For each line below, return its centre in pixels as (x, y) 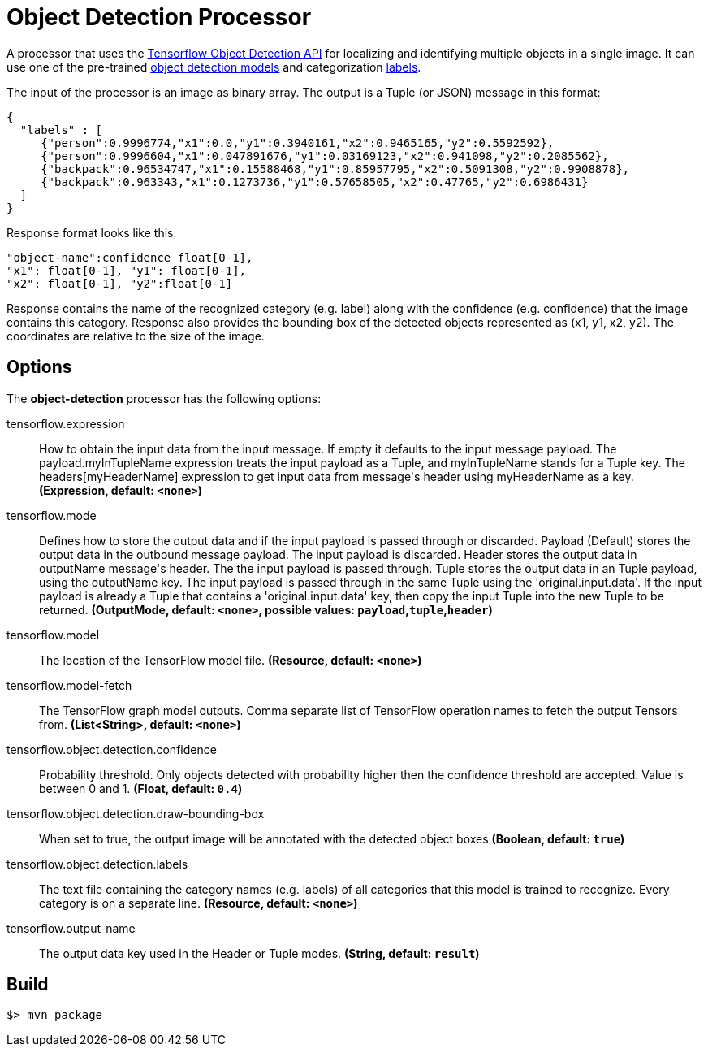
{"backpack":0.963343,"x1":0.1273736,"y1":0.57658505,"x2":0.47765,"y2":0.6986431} (315, 182)
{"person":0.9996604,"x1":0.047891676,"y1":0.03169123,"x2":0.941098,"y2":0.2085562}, (325, 156)
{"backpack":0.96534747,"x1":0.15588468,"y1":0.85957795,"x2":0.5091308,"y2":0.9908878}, (335, 169)
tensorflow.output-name (71, 928)
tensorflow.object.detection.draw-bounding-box (136, 813)
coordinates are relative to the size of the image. (136, 336)
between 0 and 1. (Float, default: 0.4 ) (141, 788)
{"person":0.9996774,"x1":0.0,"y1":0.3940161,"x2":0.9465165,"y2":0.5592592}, (298, 143)
